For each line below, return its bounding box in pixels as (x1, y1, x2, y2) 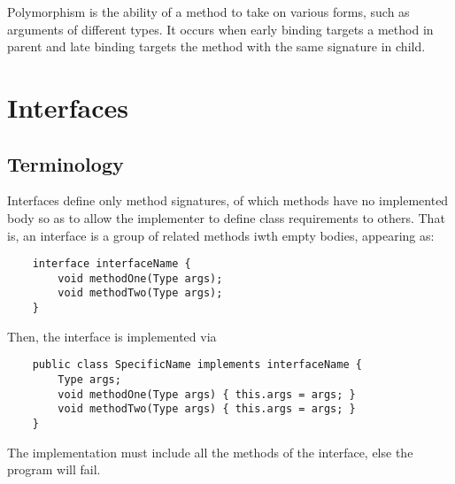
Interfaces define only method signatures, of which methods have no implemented (7, 191, 449, 210)
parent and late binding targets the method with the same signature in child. (7, 37, 426, 56)
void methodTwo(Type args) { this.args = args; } (58, 403, 356, 416)
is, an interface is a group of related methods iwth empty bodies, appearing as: (7, 226, 435, 244)
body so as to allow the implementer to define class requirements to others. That (7, 208, 445, 227)
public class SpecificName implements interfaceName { (32, 358, 362, 372)
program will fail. (7, 460, 101, 479)
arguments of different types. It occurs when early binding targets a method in (7, 19, 434, 38)
